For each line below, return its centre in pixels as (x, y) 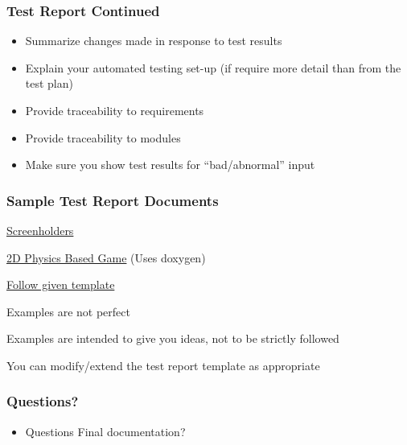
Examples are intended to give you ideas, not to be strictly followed (173, 338)
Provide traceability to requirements (115, 110)
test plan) (49, 83)
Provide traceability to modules (103, 137)
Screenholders (40, 230)
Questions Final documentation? (105, 431)
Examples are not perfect (68, 311)
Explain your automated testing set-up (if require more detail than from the (213, 67)
